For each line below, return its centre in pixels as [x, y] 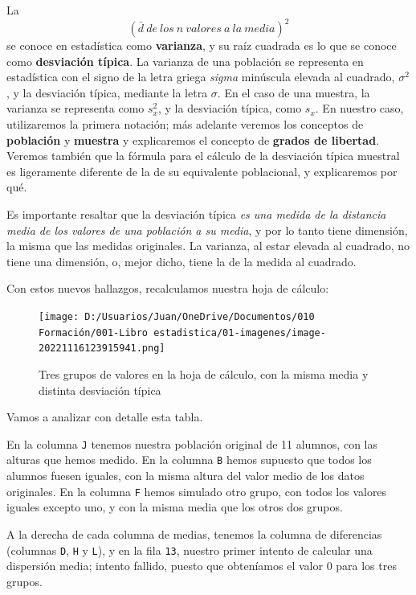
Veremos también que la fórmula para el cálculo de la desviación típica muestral [203, 156]
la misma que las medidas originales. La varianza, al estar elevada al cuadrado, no [208, 246]
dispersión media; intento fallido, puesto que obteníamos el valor [165, 566]
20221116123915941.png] [102, 349]
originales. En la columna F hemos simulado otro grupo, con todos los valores [197, 491]
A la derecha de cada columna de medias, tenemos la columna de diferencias [194, 533]
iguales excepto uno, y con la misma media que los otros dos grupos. [175, 507]
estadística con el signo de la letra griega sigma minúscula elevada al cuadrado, [201, 77]
